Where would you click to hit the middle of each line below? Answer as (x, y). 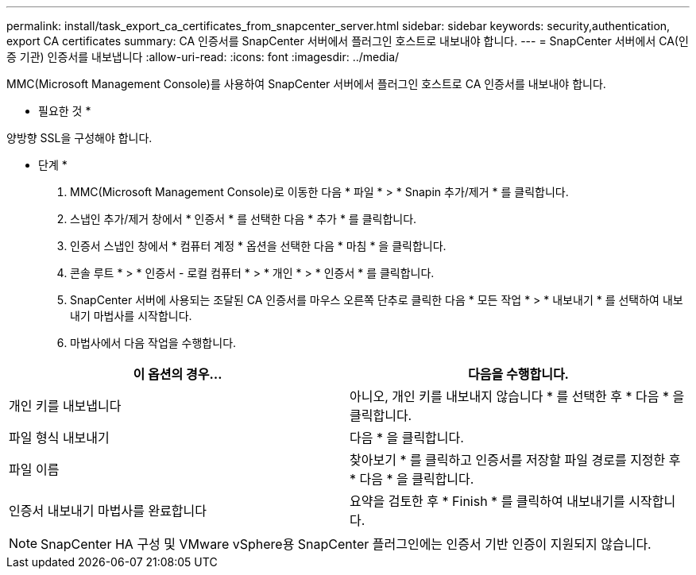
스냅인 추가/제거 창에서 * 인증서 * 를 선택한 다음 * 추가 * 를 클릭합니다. (244, 219)
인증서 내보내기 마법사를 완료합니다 (108, 511)
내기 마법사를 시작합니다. (131, 316)
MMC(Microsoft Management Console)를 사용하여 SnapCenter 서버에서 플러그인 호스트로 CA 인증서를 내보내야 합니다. (306, 84)
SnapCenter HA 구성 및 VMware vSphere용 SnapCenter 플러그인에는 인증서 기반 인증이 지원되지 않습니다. (346, 544)
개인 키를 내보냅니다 (65, 406)
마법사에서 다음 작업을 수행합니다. (153, 343)
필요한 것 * (65, 111)
